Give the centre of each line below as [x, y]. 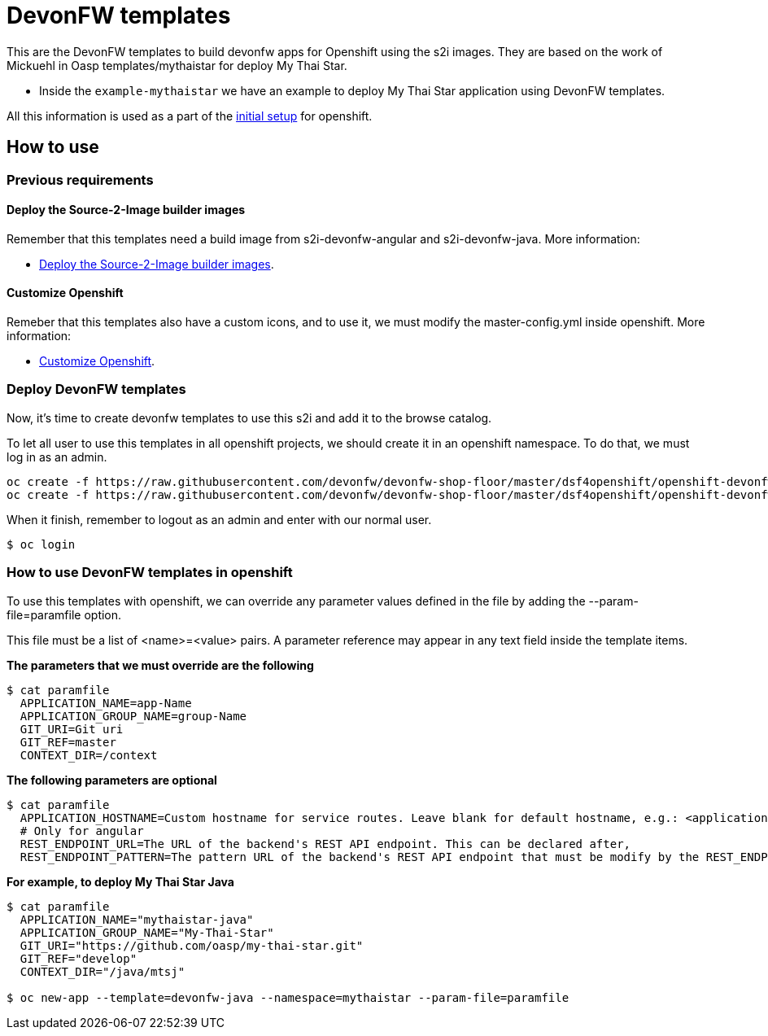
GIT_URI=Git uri [72, 729]
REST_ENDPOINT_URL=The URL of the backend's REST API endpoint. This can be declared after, [325, 844]
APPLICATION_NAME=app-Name [106, 703]
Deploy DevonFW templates [96, 389]
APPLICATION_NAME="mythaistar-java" [137, 919]
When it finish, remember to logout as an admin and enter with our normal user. [219, 519]
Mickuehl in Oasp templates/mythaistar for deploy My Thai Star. [177, 65]
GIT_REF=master [68, 742]
